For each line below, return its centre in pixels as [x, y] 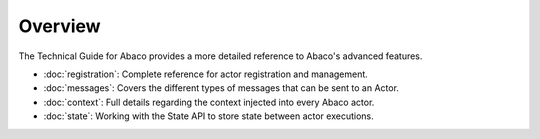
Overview [59, 26]
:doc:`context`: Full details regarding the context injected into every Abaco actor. [209, 102]
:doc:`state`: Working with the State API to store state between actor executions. [208, 116]
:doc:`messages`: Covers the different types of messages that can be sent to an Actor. [221, 88]
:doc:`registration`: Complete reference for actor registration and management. [206, 74]
